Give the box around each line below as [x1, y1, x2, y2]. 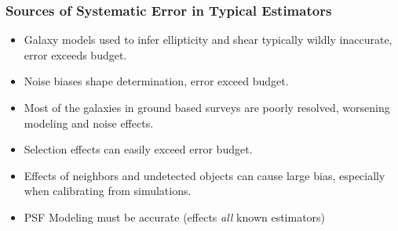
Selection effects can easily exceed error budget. [24, 141, 253, 157]
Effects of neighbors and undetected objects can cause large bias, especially [24, 167, 385, 183]
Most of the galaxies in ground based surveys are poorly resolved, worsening [24, 99, 390, 115]
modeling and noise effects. [24, 114, 154, 131]
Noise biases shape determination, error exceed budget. [24, 73, 289, 89]
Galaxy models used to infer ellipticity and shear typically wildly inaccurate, [24, 31, 393, 48]
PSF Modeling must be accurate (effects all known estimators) [24, 208, 326, 225]
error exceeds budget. [24, 46, 127, 63]
